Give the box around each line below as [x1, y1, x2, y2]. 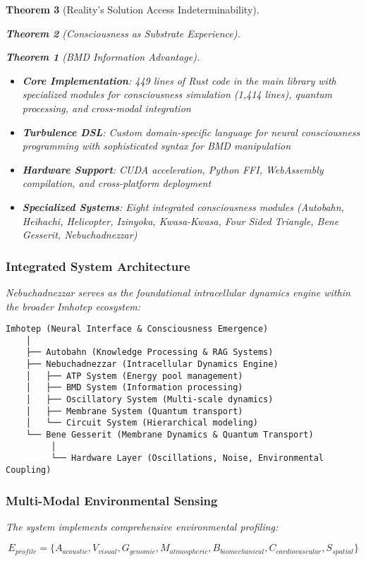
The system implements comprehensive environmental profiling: [6, 519, 279, 533]
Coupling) [6, 465, 51, 475]
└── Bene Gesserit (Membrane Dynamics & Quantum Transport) [25, 430, 314, 440]
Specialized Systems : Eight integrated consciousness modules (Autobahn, [22, 199, 344, 214]
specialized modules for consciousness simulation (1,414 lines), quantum [22, 87, 333, 102]
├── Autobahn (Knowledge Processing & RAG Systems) [25, 347, 274, 358]
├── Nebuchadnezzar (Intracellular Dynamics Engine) [25, 359, 279, 370]
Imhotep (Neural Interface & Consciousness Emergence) [6, 324, 269, 334]
